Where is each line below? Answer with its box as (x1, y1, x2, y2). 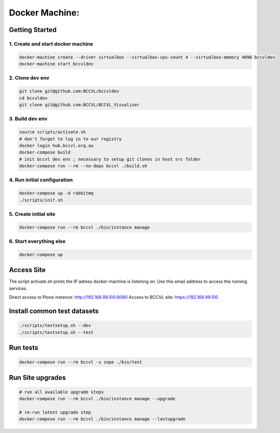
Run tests (9, 344, 38, 352)
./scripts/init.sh (19, 197, 63, 203)
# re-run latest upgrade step (19, 409, 91, 415)
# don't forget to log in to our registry (19, 136, 122, 141)
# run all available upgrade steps (19, 389, 104, 395)
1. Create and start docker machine (9, 40, 93, 47)
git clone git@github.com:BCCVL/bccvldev (19, 89, 119, 94)
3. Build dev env (9, 115, 48, 122)
